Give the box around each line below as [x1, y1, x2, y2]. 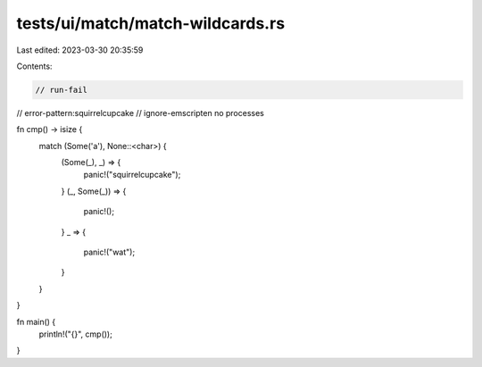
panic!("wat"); [83, 246, 136, 258]
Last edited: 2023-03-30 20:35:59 [16, 45, 144, 55]
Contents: [16, 61, 53, 71]
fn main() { [16, 316, 56, 327]
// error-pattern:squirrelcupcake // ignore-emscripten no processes [16, 107, 265, 118]
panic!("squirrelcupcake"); [83, 170, 181, 180]
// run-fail [35, 85, 88, 95]
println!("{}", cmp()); [38, 329, 113, 339]
